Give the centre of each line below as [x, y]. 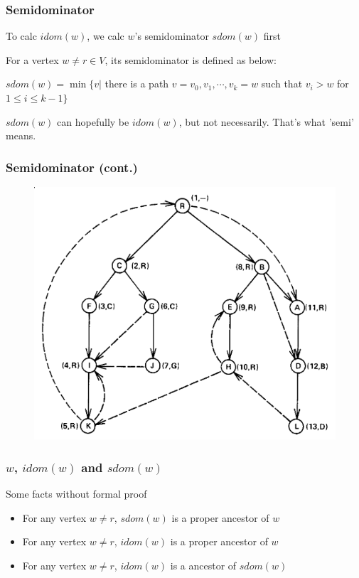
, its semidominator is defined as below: [191, 59]
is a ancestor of [203, 565]
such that [282, 84]
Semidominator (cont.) [72, 167]
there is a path [137, 84]
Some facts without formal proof [76, 494]
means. [21, 135]
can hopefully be [93, 121]
